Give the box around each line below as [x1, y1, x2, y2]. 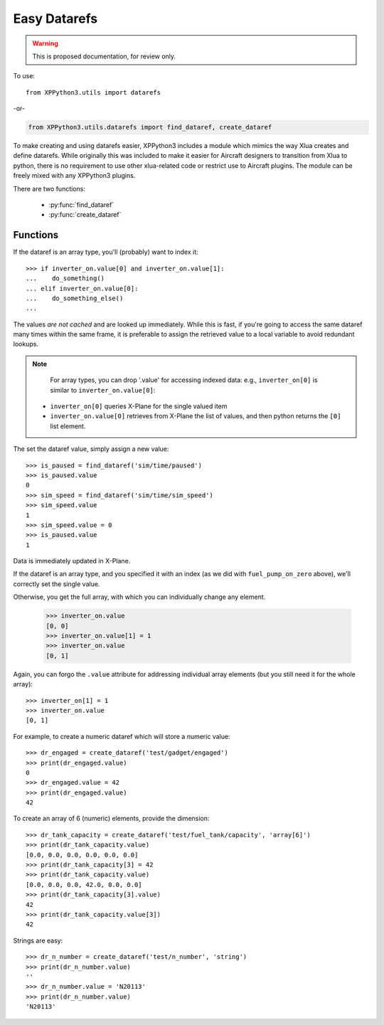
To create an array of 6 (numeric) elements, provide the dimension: [13, 814, 210, 823]
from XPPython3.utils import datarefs [26, 88, 161, 96]
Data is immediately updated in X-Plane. [13, 557, 131, 565]
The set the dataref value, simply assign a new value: [13, 445, 169, 453]
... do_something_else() [26, 294, 124, 302]
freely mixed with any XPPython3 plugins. [13, 171, 136, 180]
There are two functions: [13, 184, 85, 193]
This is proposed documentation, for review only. [32, 52, 176, 60]
